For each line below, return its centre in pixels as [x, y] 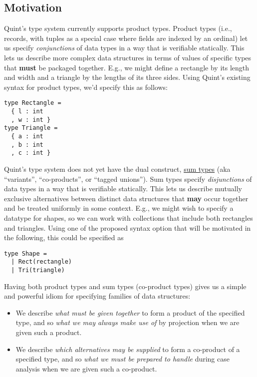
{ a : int [27, 136]
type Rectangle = [33, 103]
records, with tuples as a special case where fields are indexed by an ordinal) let [126, 38]
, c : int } [31, 153]
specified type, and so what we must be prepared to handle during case [123, 359]
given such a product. [49, 332]
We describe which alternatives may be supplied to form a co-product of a [128, 349]
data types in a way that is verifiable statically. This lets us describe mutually [123, 188]
